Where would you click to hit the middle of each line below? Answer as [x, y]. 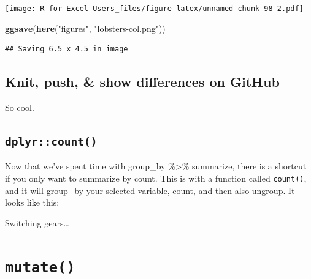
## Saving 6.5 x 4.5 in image [67, 49]
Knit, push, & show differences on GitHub [142, 82]
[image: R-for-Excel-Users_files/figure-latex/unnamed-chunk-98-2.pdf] [154, 9]
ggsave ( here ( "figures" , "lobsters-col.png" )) [85, 28]
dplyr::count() [51, 142]
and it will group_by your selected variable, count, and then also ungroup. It [150, 190]
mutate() [40, 267]
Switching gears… [37, 222]
